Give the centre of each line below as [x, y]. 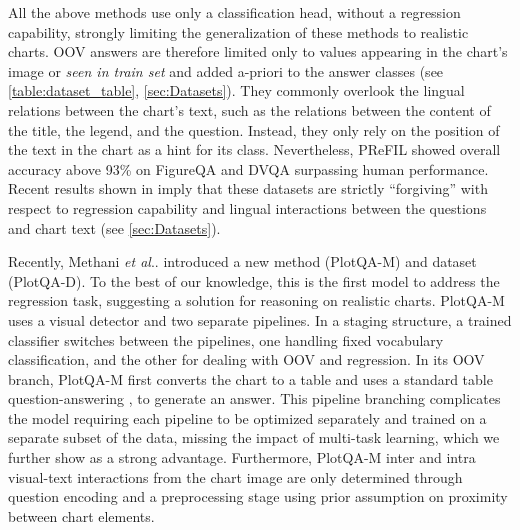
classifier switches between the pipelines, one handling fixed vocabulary [226, 339]
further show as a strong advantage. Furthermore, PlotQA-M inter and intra [242, 457]
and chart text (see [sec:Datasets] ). [114, 227]
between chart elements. [81, 515]
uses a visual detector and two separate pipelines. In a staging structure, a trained [260, 319]
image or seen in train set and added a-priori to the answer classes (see [226, 70]
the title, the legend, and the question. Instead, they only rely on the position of [254, 129]
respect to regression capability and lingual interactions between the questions [247, 207]
